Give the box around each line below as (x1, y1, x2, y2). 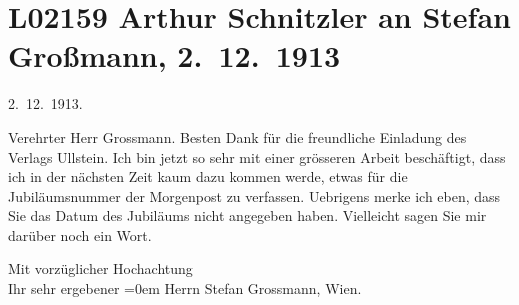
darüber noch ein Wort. (8, 224, 152, 245)
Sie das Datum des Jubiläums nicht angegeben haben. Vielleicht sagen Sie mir (8, 205, 487, 226)
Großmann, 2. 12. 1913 (8, 35, 341, 76)
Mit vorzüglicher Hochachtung (8, 258, 193, 279)
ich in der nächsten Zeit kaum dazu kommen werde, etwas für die (8, 166, 408, 187)
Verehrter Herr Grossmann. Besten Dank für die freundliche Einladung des (8, 126, 467, 147)
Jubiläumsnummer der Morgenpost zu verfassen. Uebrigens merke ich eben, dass (8, 185, 501, 206)
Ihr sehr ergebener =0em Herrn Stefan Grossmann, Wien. (8, 278, 362, 299)
